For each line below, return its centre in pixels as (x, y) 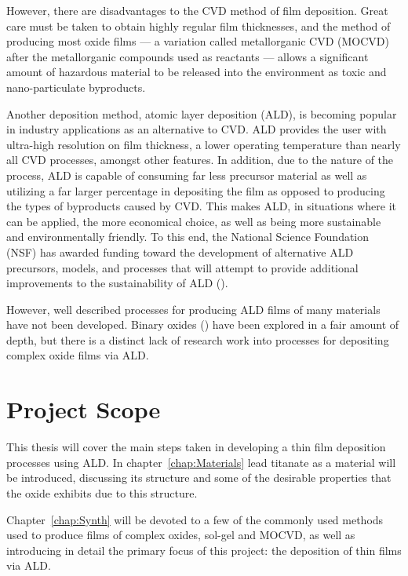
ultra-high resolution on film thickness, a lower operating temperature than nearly (204, 144)
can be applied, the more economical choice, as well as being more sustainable (194, 221)
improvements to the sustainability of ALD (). (117, 283)
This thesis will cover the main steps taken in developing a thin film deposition (196, 447)
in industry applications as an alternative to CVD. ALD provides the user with (197, 129)
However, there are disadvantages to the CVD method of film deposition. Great (197, 10)
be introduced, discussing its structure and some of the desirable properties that (199, 478)
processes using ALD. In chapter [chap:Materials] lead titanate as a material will (201, 462)
